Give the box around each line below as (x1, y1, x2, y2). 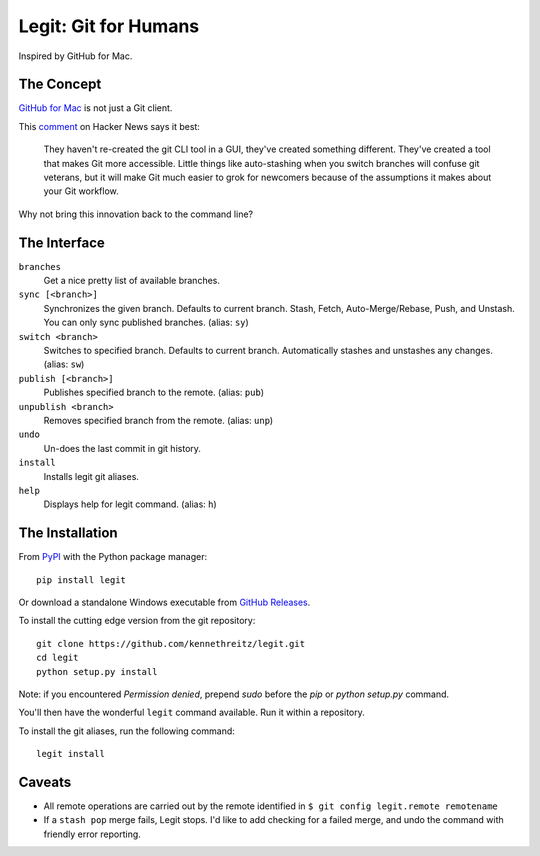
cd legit (36, 652, 79, 664)
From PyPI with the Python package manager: (18, 551, 208, 563)
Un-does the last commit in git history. (43, 442, 202, 454)
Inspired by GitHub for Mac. (18, 50, 133, 62)
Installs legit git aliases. (43, 470, 140, 482)
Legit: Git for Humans (18, 15, 200, 37)
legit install (36, 748, 105, 760)
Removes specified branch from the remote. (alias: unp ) (43, 415, 274, 426)
